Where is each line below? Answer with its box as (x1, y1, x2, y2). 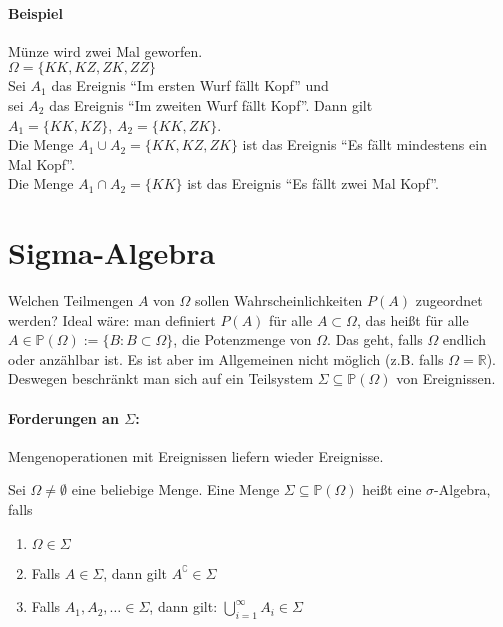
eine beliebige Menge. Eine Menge (71, 479, 280, 500)
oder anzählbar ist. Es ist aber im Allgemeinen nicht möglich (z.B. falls (8, 348, 444, 369)
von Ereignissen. (396, 368, 496, 389)
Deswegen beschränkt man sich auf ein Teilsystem (8, 368, 314, 389)
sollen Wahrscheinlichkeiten (194, 290, 363, 311)
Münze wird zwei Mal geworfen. (8, 40, 203, 61)
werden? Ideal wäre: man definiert (8, 309, 216, 330)
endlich (442, 329, 487, 350)
